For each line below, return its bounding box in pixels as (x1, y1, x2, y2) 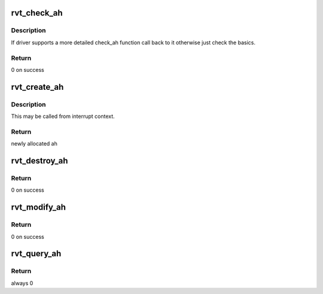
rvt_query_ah (11, 248, 62, 259)
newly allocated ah (11, 140, 58, 147)
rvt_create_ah (11, 81, 64, 92)
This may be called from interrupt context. (11, 113, 115, 120)
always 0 (11, 279, 33, 287)
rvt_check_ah (11, 8, 63, 18)
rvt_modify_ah (11, 202, 66, 213)
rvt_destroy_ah (11, 156, 68, 166)
